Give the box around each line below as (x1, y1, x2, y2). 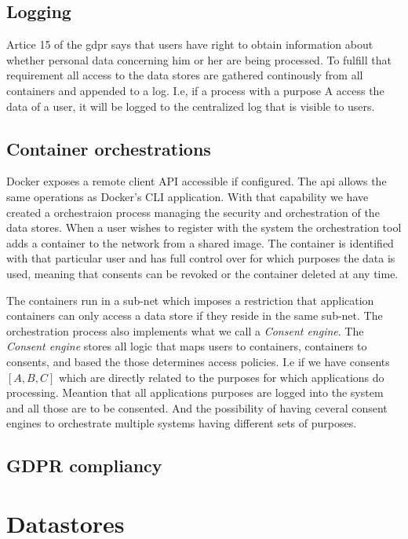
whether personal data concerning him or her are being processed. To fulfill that (6, 51, 392, 68)
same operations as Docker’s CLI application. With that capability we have (6, 188, 369, 204)
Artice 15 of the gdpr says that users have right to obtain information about (6, 36, 373, 53)
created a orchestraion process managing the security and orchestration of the (6, 203, 380, 220)
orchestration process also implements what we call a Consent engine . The (6, 322, 364, 339)
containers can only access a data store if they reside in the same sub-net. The (6, 307, 383, 324)
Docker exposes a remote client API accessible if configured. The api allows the (6, 173, 387, 189)
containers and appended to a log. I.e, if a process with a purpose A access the (6, 82, 384, 98)
